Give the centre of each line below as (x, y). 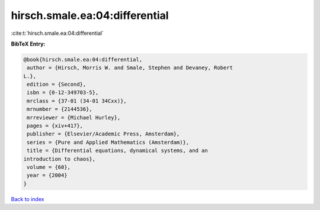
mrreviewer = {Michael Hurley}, (74, 117)
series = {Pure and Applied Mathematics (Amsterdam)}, (108, 142)
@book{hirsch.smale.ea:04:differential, (83, 59)
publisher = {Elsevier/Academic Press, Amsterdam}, (103, 134)
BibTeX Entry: (28, 44)
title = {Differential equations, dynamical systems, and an (117, 151)
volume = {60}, (49, 167)
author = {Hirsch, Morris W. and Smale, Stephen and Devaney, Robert (130, 68)
